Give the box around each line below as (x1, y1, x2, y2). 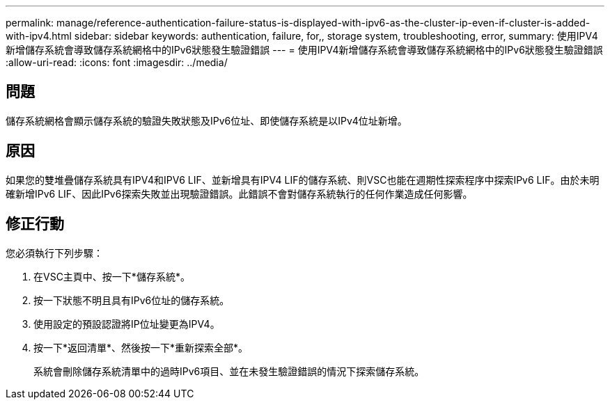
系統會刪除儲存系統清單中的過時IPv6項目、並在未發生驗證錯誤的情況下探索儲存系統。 (33, 365, 425, 377)
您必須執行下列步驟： (6, 246, 103, 259)
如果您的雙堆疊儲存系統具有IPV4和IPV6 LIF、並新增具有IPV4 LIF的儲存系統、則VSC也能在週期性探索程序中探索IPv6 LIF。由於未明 (6, 173, 600, 186)
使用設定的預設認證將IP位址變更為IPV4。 (33, 317, 220, 330)
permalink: (6, 17, 54, 29)
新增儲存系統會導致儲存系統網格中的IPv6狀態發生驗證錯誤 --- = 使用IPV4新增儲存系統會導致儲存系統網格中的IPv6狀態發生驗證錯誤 (6, 44, 603, 56)
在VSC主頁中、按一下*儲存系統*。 (33, 270, 190, 283)
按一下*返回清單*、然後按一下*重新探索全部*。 (33, 341, 249, 354)
